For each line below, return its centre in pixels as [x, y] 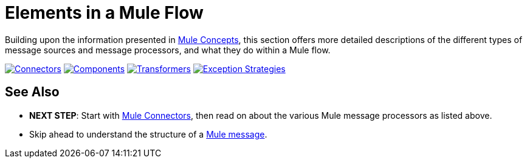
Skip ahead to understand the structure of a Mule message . [148, 134]
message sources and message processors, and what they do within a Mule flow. [168, 50]
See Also [32, 92]
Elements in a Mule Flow [104, 13]
